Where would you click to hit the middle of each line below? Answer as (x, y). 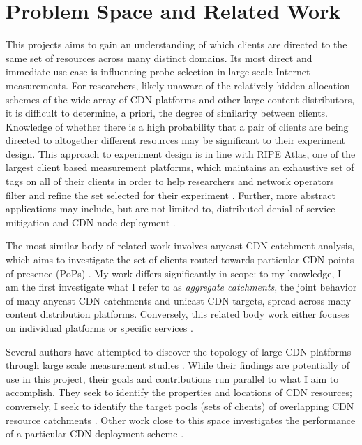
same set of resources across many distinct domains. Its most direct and (159, 58)
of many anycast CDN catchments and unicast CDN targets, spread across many (179, 300)
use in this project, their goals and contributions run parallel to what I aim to (172, 378)
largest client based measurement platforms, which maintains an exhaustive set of (180, 167)
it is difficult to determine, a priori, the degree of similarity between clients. (167, 113)
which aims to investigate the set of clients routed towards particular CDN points (180, 260)
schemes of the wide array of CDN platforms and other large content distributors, (180, 99)
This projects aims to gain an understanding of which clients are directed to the (176, 44)
